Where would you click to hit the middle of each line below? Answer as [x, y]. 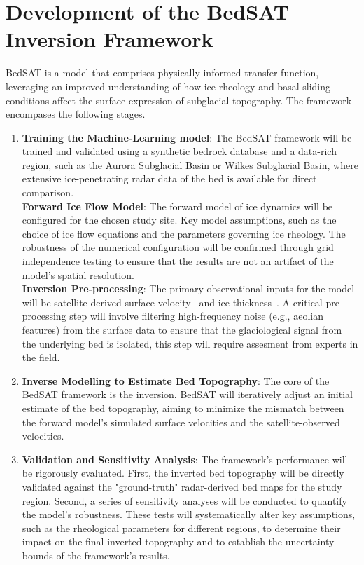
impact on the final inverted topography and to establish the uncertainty [178, 542]
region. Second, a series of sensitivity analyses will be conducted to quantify [184, 500]
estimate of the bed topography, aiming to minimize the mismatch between [183, 408]
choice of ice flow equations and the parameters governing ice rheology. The [184, 233]
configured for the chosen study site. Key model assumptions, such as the [179, 220]
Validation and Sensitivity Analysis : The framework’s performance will [185, 459]
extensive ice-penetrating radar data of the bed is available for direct [169, 178]
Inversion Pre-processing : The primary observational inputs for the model [188, 288]
